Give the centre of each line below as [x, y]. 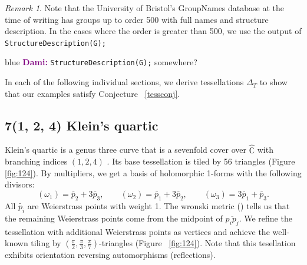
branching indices [36, 161]
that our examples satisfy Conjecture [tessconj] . [93, 93]
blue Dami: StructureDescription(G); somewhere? [101, 62]
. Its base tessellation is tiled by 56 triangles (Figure [201, 161]
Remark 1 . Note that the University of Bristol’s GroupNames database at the [145, 8]
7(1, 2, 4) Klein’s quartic [82, 125]
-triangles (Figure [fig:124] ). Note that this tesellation [197, 243]
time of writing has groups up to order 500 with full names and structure [137, 19]
